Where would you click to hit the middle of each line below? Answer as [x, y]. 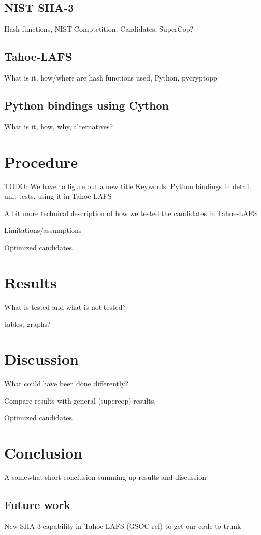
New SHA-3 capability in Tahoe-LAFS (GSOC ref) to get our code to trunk [123, 526]
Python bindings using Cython [87, 105]
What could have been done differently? [66, 383]
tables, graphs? [27, 324]
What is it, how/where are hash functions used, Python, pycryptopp [111, 77]
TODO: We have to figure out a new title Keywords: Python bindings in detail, [128, 186]
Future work [37, 504]
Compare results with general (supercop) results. [80, 400]
